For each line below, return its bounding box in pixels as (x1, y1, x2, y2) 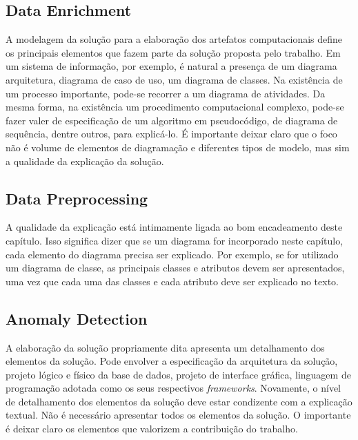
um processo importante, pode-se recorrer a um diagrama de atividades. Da (6, 86, 326, 100)
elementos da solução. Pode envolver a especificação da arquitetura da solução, (6, 354, 338, 368)
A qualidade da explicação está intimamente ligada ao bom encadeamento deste (6, 220, 343, 234)
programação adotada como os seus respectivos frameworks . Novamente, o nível (6, 381, 341, 395)
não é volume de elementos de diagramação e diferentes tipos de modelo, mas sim (6, 140, 350, 154)
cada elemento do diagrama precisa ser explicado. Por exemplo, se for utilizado (6, 247, 339, 261)
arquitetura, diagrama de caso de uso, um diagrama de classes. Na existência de (6, 72, 343, 86)
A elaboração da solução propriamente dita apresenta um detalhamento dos (6, 340, 325, 354)
